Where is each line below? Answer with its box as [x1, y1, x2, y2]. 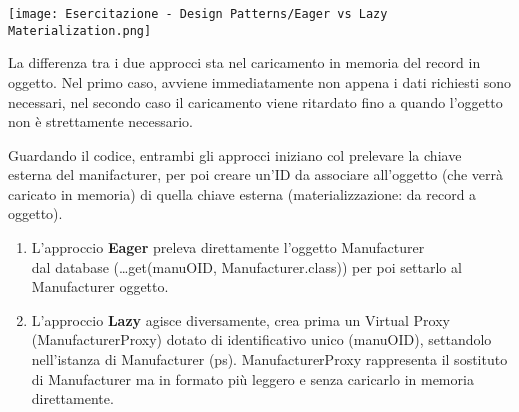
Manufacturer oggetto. [31, 276, 169, 297]
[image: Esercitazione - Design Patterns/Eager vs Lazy [8, 7, 388, 21]
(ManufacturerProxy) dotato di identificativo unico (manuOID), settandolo [31, 329, 492, 350]
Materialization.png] [8, 23, 152, 38]
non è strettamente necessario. [8, 111, 193, 132]
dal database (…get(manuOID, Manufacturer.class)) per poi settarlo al [31, 256, 462, 277]
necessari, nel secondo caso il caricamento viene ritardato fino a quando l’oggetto [8, 91, 503, 112]
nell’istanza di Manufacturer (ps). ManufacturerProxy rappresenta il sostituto [31, 349, 508, 370]
